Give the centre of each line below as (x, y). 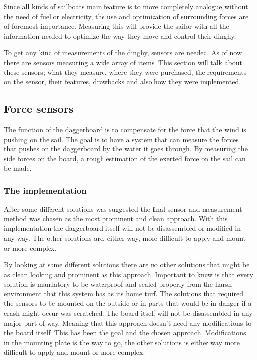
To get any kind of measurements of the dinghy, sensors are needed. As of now (123, 52)
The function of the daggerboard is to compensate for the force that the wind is (125, 129)
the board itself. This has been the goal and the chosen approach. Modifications (125, 332)
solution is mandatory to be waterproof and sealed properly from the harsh (118, 284)
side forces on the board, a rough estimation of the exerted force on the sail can (125, 158)
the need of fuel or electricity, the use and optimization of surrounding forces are (126, 16)
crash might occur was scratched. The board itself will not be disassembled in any (128, 313)
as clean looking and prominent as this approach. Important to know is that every (128, 274)
